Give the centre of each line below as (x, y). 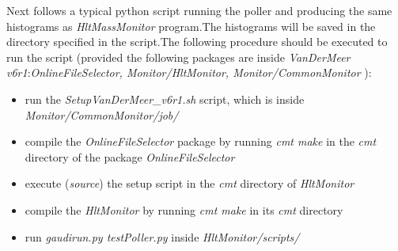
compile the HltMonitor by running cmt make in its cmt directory (184, 209)
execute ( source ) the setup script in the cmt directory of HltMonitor (190, 183)
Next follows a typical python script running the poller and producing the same (199, 10)
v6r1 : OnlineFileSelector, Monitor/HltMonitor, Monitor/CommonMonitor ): (189, 72)
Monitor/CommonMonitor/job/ (102, 114)
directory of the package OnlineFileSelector (130, 156)
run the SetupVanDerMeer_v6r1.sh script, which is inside (165, 99)
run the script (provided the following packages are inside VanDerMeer (178, 57)
